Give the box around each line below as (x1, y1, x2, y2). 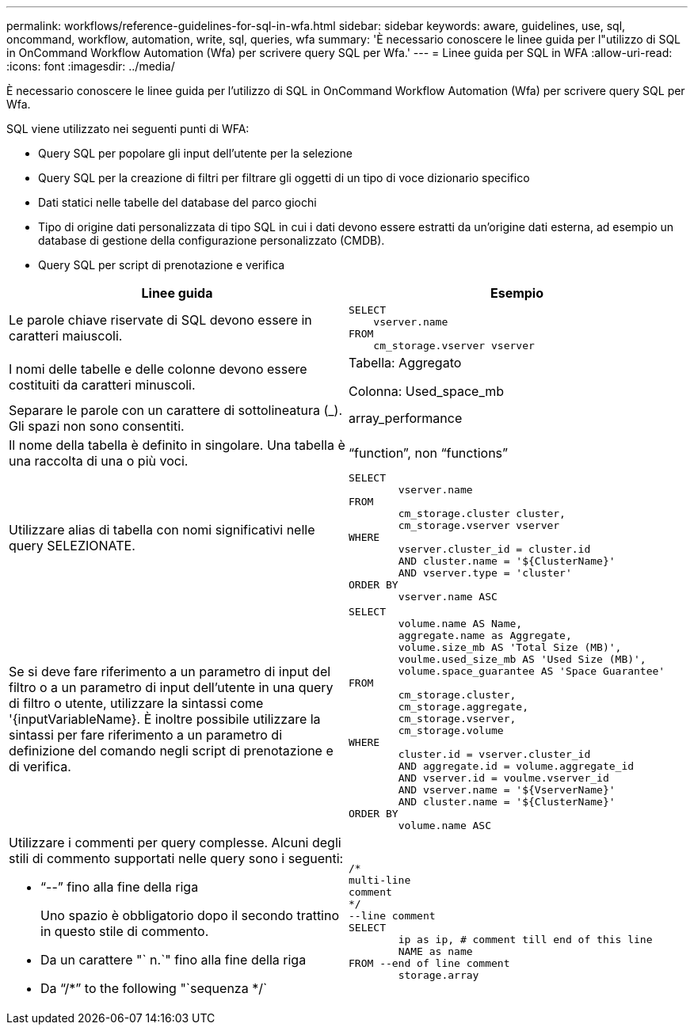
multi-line (349, 874, 411, 886)
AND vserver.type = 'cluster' (398, 567, 572, 579)
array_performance (349, 410, 463, 426)
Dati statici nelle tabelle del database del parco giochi (38, 196, 317, 209)
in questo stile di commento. (40, 923, 209, 939)
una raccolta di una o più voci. (9, 453, 189, 469)
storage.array (398, 969, 479, 981)
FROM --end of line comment (349, 957, 510, 969)
